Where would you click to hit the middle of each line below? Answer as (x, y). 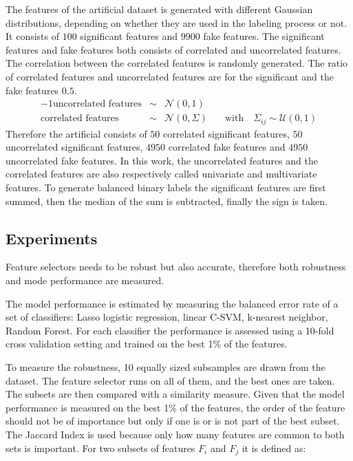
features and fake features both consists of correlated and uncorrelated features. (173, 49)
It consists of (32, 36)
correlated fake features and (227, 147)
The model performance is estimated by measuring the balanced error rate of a (172, 303)
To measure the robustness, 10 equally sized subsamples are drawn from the (165, 367)
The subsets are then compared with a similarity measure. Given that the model (175, 394)
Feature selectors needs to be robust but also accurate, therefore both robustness (176, 267)
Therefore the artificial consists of (76, 133)
